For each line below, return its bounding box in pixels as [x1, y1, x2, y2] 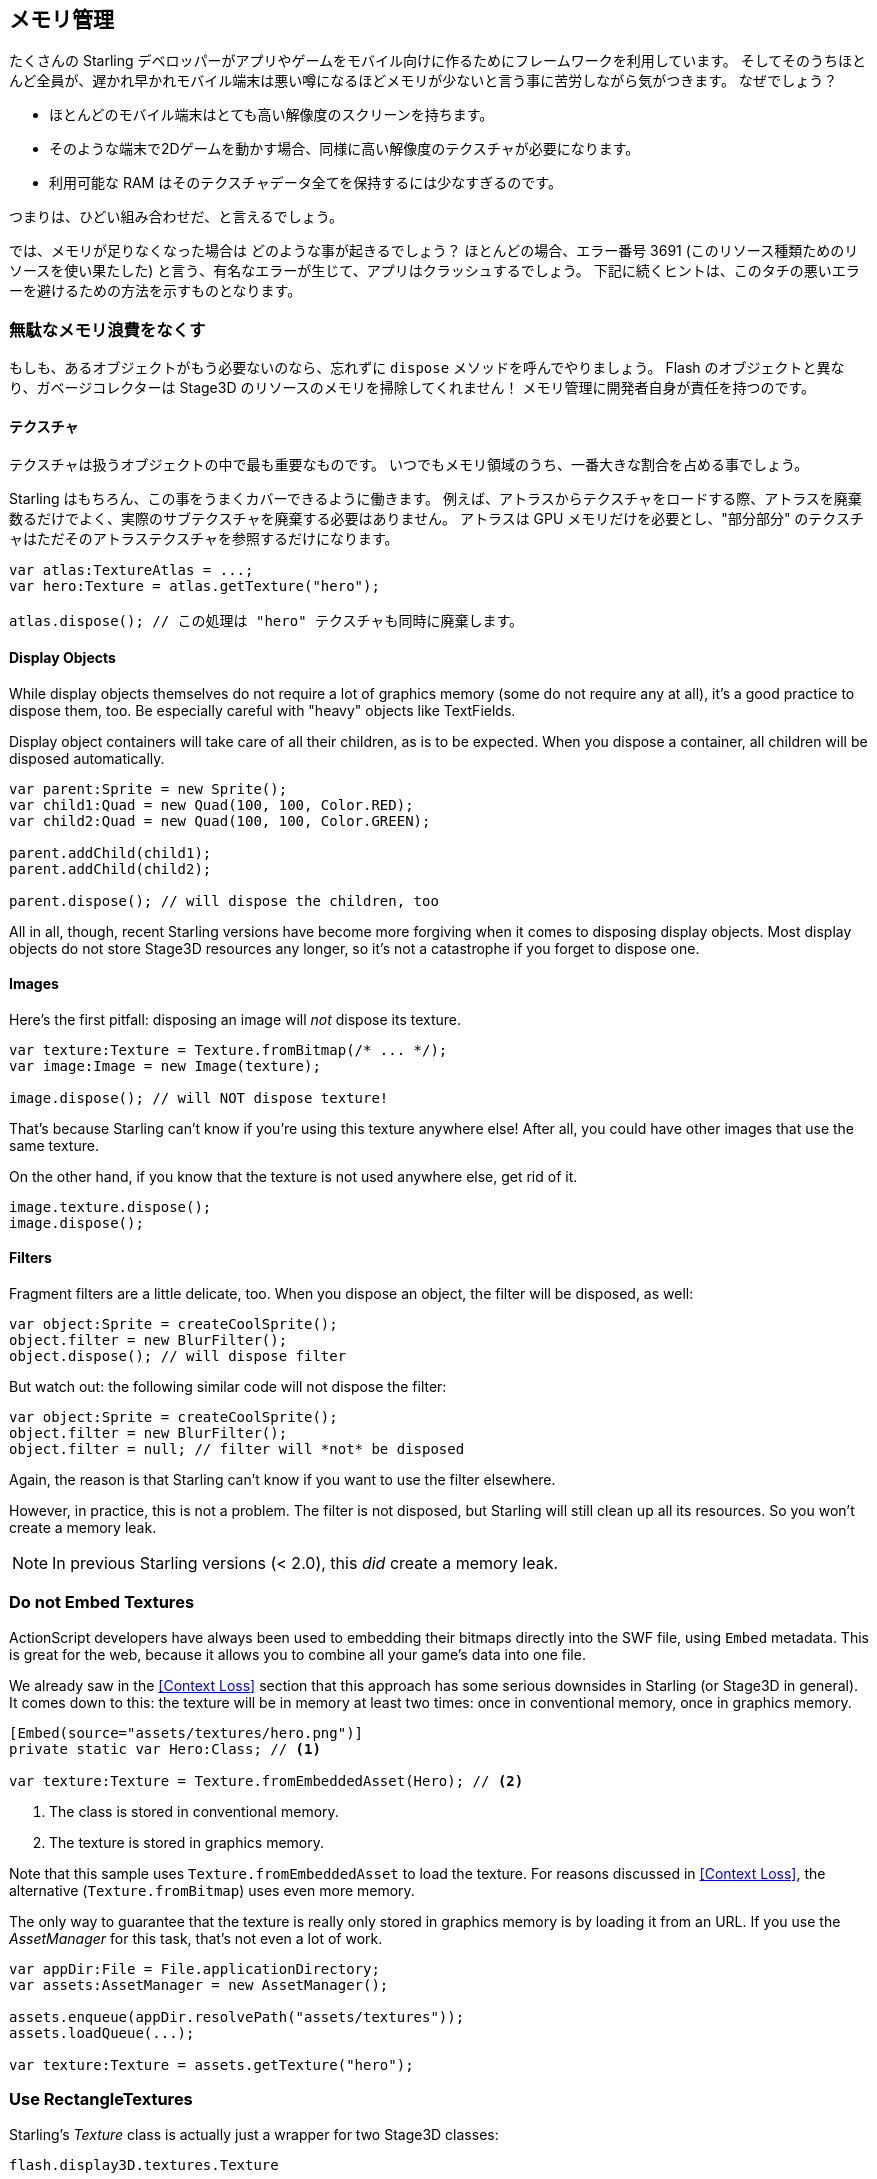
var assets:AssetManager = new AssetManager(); [9, 1976, 389, 1993]
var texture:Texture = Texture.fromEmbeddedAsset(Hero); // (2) [9, 1772, 524, 1789]
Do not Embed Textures [9, 1592, 195, 1613]
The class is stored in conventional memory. [49, 1802, 339, 1820]
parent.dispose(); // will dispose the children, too [9, 892, 439, 909]
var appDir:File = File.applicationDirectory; [9, 1960, 380, 1977]
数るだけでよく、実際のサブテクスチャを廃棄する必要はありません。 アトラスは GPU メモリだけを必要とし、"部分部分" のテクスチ [9, 510, 864, 528]
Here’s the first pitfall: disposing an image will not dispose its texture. [9, 1010, 462, 1028]
